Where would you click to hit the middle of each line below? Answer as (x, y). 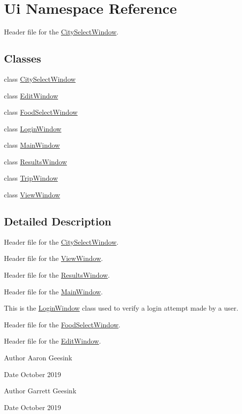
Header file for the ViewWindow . (54, 258)
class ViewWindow (32, 195)
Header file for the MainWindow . (53, 291)
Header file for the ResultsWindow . (57, 275)
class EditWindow (31, 95)
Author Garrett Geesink (40, 391)
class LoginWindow (33, 128)
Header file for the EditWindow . (53, 341)
